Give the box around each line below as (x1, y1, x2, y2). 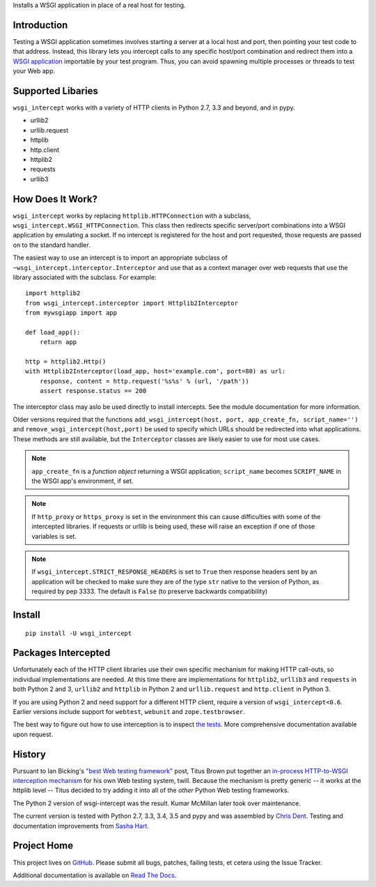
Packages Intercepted (13, 647, 111, 659)
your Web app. (13, 67, 56, 75)
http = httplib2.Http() (25, 358, 107, 366)
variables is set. (31, 532, 77, 540)
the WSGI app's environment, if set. (31, 477, 134, 485)
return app (39, 338, 77, 346)
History (13, 748, 47, 760)
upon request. (13, 730, 54, 738)
